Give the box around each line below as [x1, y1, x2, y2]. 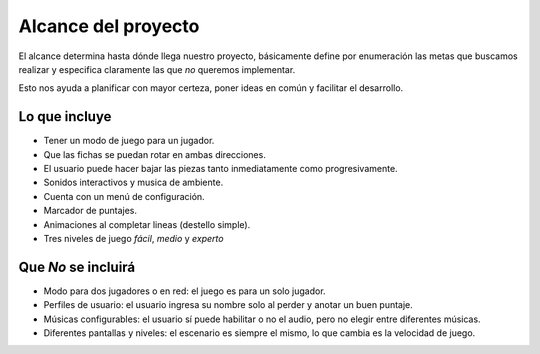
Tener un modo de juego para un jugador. [43, 135, 215, 147]
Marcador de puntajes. [43, 205, 137, 217]
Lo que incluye [18, 108, 112, 125]
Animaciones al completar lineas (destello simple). [43, 218, 251, 230]
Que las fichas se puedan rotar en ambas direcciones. [43, 148, 267, 160]
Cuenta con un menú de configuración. [43, 190, 205, 202]
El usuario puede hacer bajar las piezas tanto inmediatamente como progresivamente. [43, 163, 399, 175]
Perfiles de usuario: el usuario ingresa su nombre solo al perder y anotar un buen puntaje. [43, 299, 414, 311]
